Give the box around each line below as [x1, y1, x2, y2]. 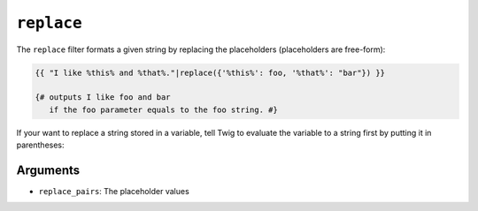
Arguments [16, 162, 81, 177]
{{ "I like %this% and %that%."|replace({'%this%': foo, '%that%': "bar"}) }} [35, 67, 385, 78]
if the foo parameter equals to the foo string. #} [49, 104, 278, 115]
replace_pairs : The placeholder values [38, 185, 189, 196]
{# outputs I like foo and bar [35, 93, 172, 102]
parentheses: [16, 139, 66, 150]
